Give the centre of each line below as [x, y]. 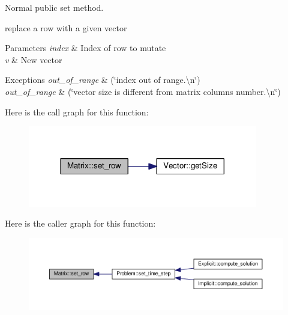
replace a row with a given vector [66, 27]
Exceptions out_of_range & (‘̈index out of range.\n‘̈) [103, 80]
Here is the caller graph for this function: [80, 223]
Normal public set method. [54, 7]
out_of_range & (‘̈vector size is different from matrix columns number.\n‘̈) [143, 91]
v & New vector [34, 59]
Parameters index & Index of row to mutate [85, 48]
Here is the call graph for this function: [77, 112]
